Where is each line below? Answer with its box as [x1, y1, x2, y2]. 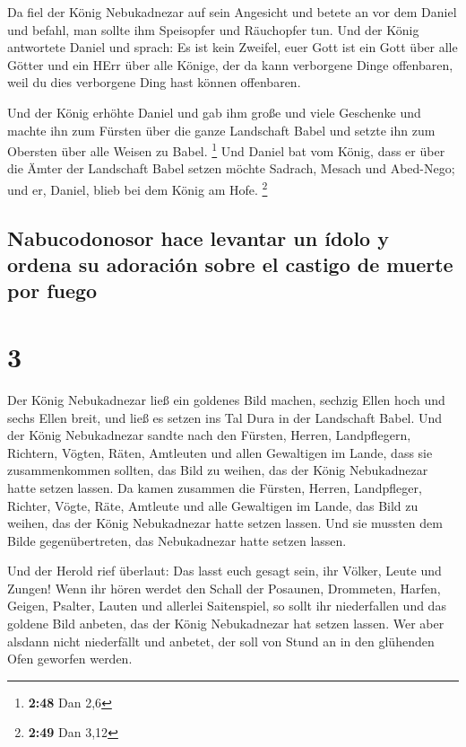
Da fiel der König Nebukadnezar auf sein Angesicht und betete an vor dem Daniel [7, 3, 457, 21]
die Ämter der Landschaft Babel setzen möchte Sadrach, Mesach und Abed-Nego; [7, 159, 455, 178]
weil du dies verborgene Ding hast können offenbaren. [7, 73, 301, 92]
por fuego [7, 277, 98, 304]
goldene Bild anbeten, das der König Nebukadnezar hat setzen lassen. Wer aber [7, 614, 444, 633]
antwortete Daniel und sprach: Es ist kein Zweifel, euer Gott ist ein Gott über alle [7, 38, 458, 57]
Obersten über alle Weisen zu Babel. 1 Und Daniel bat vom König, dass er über [7, 139, 445, 160]
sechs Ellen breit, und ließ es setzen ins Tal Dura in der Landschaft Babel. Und [7, 408, 443, 426]
